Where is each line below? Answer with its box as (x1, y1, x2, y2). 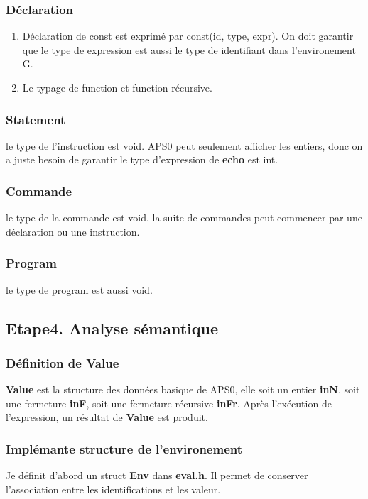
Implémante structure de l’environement (6, 439, 243, 457)
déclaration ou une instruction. (6, 224, 140, 238)
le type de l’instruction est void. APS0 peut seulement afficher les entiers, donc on (6, 138, 363, 153)
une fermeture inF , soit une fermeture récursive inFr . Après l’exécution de (6, 395, 332, 410)
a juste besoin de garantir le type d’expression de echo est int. (6, 152, 278, 167)
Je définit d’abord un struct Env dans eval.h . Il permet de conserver (6, 468, 308, 483)
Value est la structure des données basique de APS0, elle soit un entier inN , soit (6, 382, 360, 397)
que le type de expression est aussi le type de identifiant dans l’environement (22, 42, 356, 57)
